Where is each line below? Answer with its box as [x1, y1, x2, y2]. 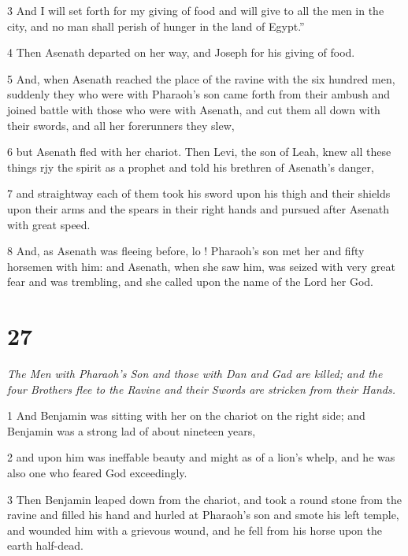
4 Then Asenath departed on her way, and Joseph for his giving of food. [7, 44, 355, 61]
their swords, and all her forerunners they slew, [7, 117, 235, 133]
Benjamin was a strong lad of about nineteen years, [7, 422, 256, 439]
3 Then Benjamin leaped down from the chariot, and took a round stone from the [7, 491, 402, 507]
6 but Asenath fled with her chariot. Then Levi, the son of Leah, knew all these [7, 143, 391, 160]
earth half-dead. [7, 537, 83, 554]
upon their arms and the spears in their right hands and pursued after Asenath [7, 200, 389, 217]
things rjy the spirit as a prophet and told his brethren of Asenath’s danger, [7, 158, 374, 175]
